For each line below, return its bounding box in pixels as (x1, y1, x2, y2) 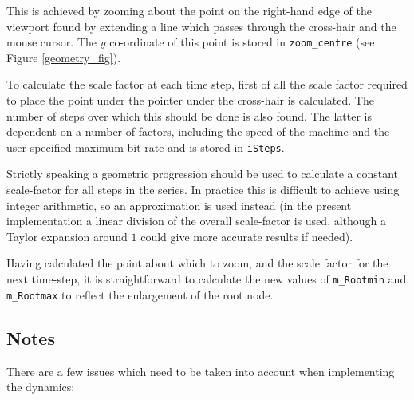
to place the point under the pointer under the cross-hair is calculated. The (6, 92, 374, 109)
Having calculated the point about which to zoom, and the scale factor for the (6, 255, 388, 271)
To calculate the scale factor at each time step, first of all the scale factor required (6, 76, 408, 93)
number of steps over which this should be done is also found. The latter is (6, 107, 372, 124)
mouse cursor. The (6, 34, 97, 50)
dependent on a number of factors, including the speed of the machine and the (6, 123, 390, 140)
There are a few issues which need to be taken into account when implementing (6, 362, 395, 379)
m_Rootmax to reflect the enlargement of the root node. (6, 286, 274, 303)
